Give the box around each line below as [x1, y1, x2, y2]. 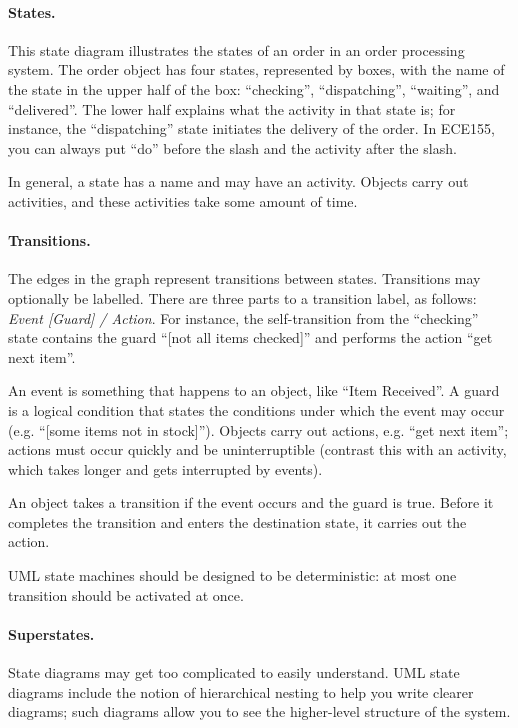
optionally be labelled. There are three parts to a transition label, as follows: [8, 287, 477, 308]
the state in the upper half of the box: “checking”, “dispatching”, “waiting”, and [8, 78, 500, 99]
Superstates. [8, 623, 95, 644]
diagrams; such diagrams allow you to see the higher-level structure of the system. [8, 701, 511, 722]
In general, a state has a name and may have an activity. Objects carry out [8, 171, 469, 192]
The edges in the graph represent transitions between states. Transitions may [8, 268, 481, 289]
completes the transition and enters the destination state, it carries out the [8, 511, 467, 532]
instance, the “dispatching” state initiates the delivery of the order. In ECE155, [8, 118, 495, 139]
